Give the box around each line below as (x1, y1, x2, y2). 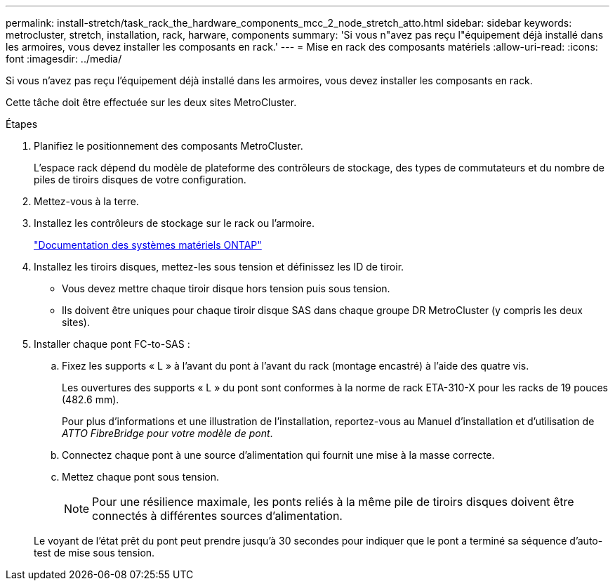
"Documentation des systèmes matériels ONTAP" (34, 239, 262, 251)
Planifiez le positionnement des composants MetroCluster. (34, 140, 303, 152)
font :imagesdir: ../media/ (6, 53, 122, 65)
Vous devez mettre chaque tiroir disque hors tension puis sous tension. (62, 282, 390, 294)
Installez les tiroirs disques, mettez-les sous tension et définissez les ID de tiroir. (34, 261, 404, 273)
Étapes (6, 118, 38, 130)
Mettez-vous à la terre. (34, 195, 139, 207)
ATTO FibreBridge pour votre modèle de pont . (62, 427, 273, 439)
